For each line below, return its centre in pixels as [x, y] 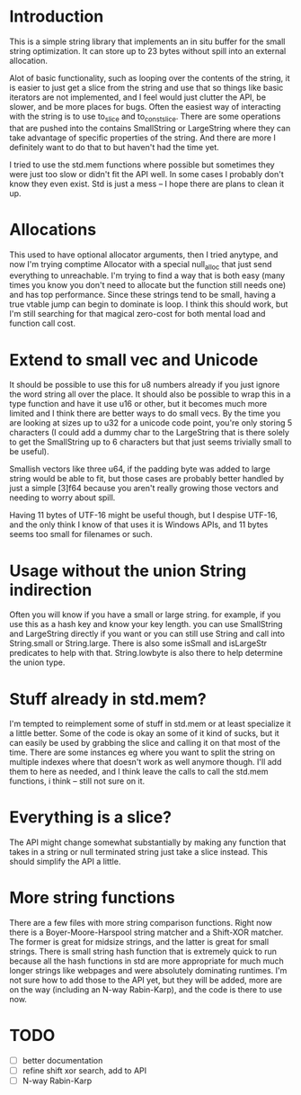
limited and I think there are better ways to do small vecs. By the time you [145, 413]
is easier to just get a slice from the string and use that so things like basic [146, 87]
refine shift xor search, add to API [84, 1071]
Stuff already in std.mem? [108, 699]
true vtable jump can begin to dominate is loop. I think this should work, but [149, 304]
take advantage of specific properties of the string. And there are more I [143, 138]
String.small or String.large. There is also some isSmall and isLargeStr [138, 643]
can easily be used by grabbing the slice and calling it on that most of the [145, 743]
